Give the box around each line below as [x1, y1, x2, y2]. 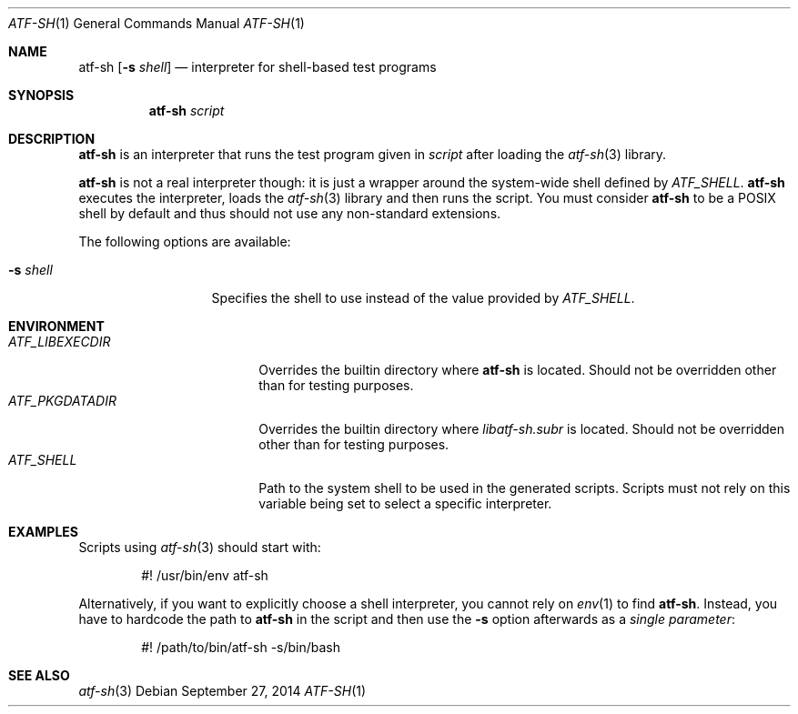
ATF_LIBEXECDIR [8, 334, 111, 349]
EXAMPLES [8, 524, 78, 539]
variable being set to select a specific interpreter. [258, 496, 552, 511]
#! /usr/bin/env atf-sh [141, 568, 268, 583]
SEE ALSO [8, 668, 70, 683]
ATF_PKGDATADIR [8, 393, 116, 408]
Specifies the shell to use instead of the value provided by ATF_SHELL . [211, 290, 635, 306]
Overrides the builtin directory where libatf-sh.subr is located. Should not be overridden [258, 421, 785, 437]
